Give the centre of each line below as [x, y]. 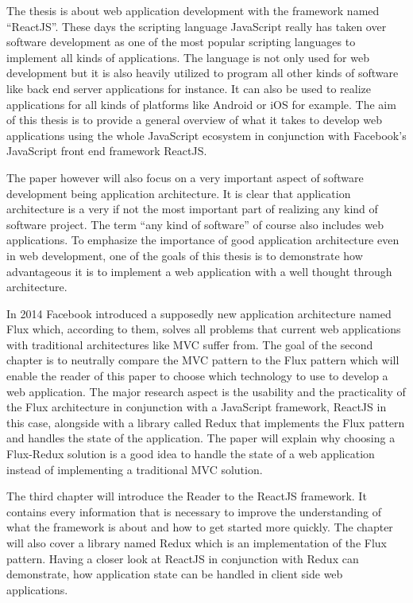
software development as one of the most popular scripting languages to [181, 42]
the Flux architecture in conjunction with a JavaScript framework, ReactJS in [197, 407]
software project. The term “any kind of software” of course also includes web [195, 224]
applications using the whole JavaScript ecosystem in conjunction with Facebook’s [206, 135]
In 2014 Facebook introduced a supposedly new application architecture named [199, 313]
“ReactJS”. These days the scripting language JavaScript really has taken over [197, 26]
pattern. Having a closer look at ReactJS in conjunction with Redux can [183, 558]
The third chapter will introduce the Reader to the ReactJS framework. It [187, 496]
